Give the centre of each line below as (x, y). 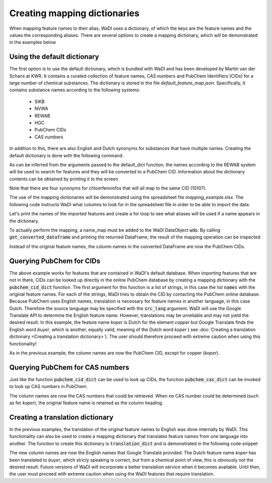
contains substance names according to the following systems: (75, 90)
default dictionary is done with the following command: (66, 155)
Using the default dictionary (54, 57)
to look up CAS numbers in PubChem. (49, 387)
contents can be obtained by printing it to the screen (64, 179)
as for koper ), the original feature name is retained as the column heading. (86, 403)
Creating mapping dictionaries (74, 13)
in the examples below (33, 42)
